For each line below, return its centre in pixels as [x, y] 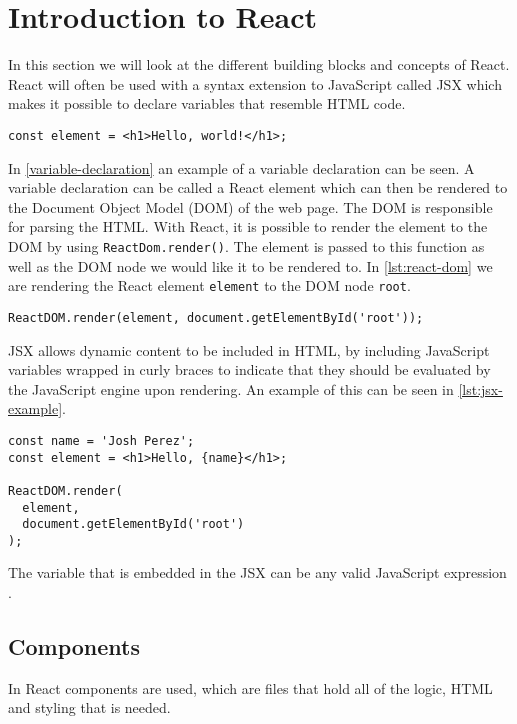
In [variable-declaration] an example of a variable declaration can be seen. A [241, 167]
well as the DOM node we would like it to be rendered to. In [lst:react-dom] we [250, 265]
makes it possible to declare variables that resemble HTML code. [207, 103]
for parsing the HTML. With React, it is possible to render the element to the [248, 226]
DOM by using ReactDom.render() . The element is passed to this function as [246, 245]
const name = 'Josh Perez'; [101, 440]
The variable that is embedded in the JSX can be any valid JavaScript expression [257, 572]
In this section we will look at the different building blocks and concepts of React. [259, 64]
